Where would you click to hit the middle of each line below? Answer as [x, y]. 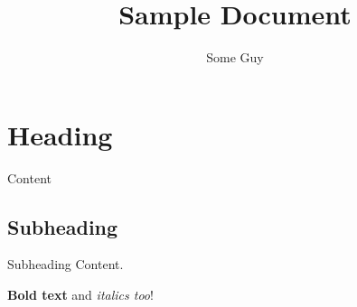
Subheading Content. [66, 264]
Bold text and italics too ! [80, 295]
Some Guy [235, 57]
